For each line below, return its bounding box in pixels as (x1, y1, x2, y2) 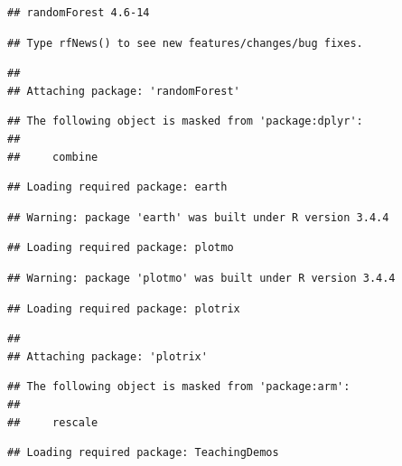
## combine (7, 150, 98, 163)
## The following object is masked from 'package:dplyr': (7, 115, 363, 128)
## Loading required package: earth (7, 181, 228, 194)
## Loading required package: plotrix (7, 302, 240, 315)
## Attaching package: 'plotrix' (7, 349, 208, 363)
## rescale (7, 415, 98, 429)
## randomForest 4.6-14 (7, 6, 150, 19)
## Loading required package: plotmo (7, 241, 234, 255)
